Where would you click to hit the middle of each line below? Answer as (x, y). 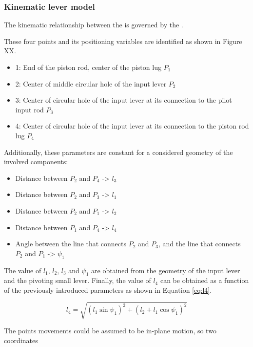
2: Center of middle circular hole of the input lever (91, 83)
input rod (29, 109)
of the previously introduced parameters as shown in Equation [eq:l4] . (108, 290)
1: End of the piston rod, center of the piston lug (88, 67)
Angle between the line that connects (71, 244)
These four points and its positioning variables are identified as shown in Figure (123, 41)
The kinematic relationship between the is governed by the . (94, 25)
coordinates (21, 340)
